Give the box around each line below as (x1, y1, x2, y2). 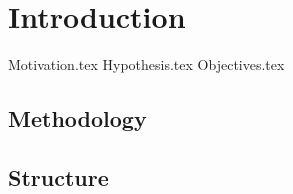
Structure (8, 161, 109, 192)
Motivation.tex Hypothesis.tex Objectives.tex (8, 54, 285, 75)
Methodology (8, 103, 147, 134)
